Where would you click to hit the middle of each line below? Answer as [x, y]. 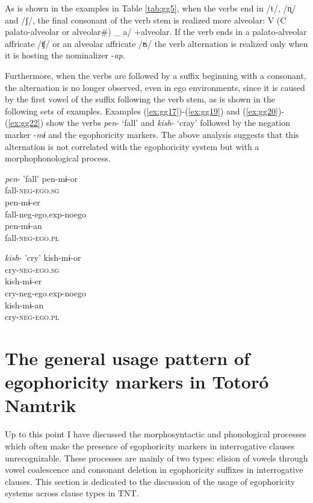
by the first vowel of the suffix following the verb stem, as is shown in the [140, 99]
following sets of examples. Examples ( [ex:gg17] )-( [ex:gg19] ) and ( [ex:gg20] [142, 111]
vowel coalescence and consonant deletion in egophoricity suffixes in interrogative [154, 470]
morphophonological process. [58, 158]
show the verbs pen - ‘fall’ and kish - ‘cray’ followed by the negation [168, 123]
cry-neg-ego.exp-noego [45, 293]
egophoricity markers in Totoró [137, 382]
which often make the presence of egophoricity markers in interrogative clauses [150, 445]
